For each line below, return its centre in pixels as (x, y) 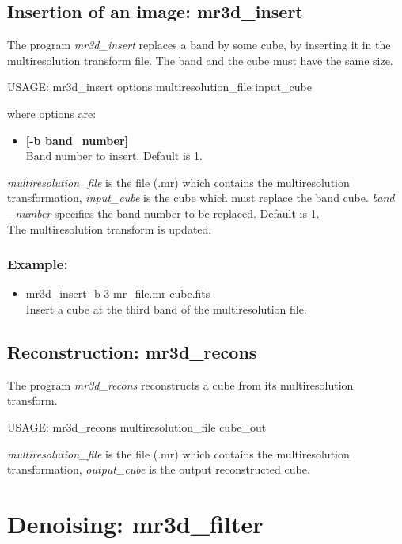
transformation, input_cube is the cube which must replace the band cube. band (201, 198)
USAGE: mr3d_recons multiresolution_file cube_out (137, 426)
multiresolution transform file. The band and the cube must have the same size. (200, 60)
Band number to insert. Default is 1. (114, 156)
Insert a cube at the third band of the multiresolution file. (166, 308)
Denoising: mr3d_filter (135, 523)
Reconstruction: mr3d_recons (132, 351)
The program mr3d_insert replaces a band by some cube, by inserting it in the (199, 45)
